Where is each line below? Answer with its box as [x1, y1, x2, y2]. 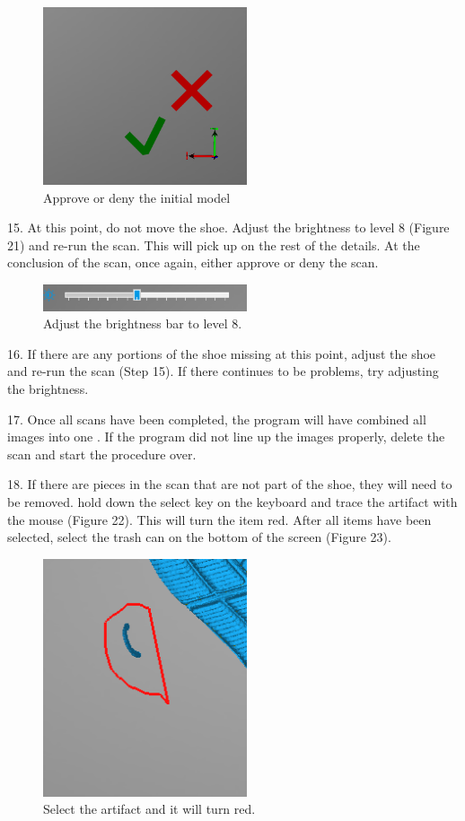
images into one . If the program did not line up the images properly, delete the [7, 427, 445, 446]
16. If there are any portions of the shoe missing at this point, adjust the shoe [7, 344, 436, 362]
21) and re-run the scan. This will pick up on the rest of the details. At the [7, 235, 420, 254]
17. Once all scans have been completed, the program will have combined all [7, 409, 426, 428]
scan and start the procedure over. [7, 444, 197, 463]
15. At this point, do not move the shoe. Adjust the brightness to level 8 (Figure [7, 218, 450, 237]
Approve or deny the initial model [43, 188, 231, 206]
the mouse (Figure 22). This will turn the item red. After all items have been [7, 510, 432, 528]
